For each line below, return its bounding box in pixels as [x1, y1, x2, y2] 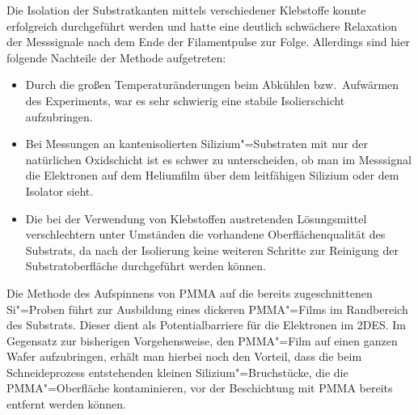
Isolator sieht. [25, 182, 94, 199]
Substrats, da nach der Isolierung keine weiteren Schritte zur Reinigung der [25, 241, 399, 258]
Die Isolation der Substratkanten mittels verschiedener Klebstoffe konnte [6, 2, 366, 18]
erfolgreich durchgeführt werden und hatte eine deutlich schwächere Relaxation [6, 17, 398, 34]
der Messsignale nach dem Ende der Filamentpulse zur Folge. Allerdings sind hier [6, 33, 410, 50]
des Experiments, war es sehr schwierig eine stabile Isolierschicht [25, 91, 345, 108]
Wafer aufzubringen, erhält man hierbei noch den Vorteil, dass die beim [6, 348, 362, 365]
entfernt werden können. [6, 396, 126, 413]
